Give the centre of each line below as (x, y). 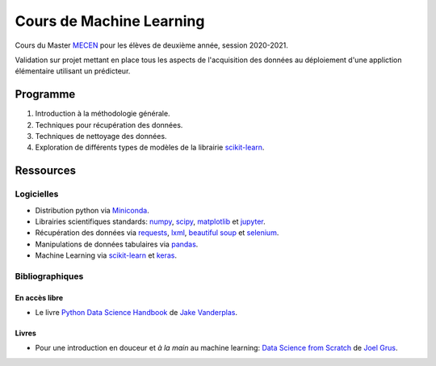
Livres (25, 333)
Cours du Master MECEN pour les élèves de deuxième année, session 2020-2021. (151, 45)
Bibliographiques (49, 276)
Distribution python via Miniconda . (92, 210)
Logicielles (37, 194)
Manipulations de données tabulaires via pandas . (117, 244)
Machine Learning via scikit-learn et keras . (106, 255)
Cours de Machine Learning (110, 21)
